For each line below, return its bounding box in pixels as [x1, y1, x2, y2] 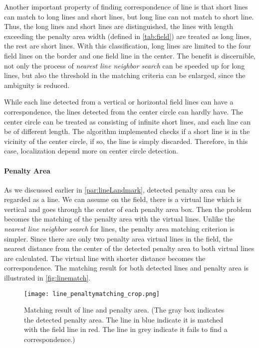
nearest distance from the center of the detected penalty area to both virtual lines [4, 243, 255, 253]
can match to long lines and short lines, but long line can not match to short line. [4, 11, 254, 21]
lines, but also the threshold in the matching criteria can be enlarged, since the [4, 70, 246, 80]
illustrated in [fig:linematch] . [4, 272, 91, 283]
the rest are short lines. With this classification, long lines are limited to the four [4, 40, 251, 51]
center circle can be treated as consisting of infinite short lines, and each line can [4, 116, 251, 126]
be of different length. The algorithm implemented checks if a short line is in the [4, 126, 250, 136]
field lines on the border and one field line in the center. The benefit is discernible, [4, 50, 256, 60]
